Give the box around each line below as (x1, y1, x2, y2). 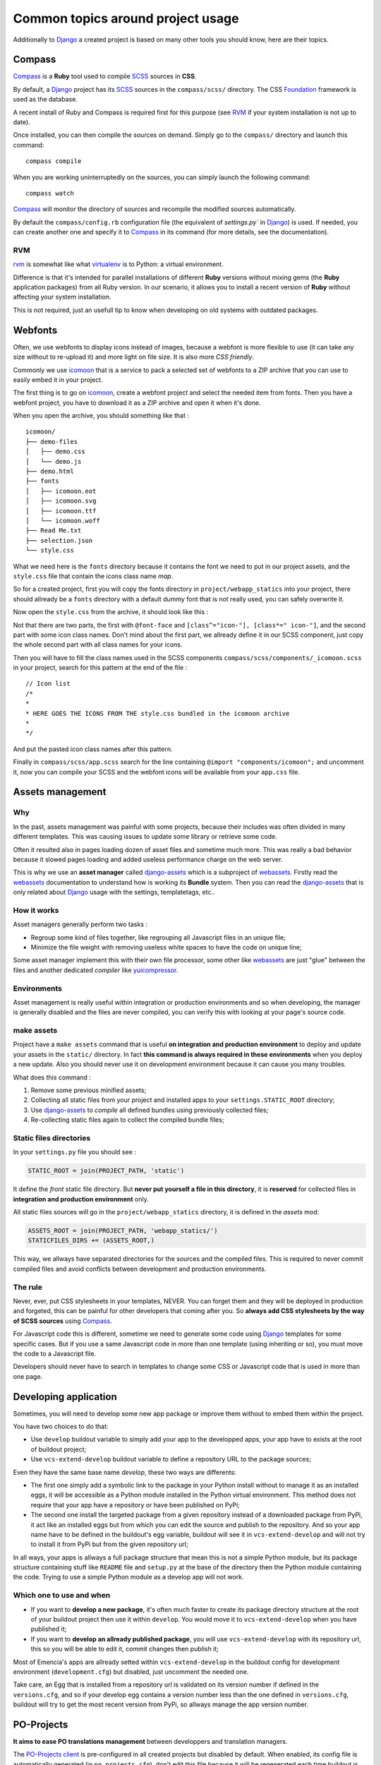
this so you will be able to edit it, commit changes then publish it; (30, 1645, 219, 1653)
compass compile (25, 157, 82, 165)
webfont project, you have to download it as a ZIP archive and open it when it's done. (13, 398, 261, 407)
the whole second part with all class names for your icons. (13, 640, 183, 649)
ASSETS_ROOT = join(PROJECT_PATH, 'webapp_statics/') (28, 1227, 218, 1235)
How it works (13, 905, 59, 915)
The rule (13, 1282, 42, 1292)
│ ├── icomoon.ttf (25, 507, 97, 515)
